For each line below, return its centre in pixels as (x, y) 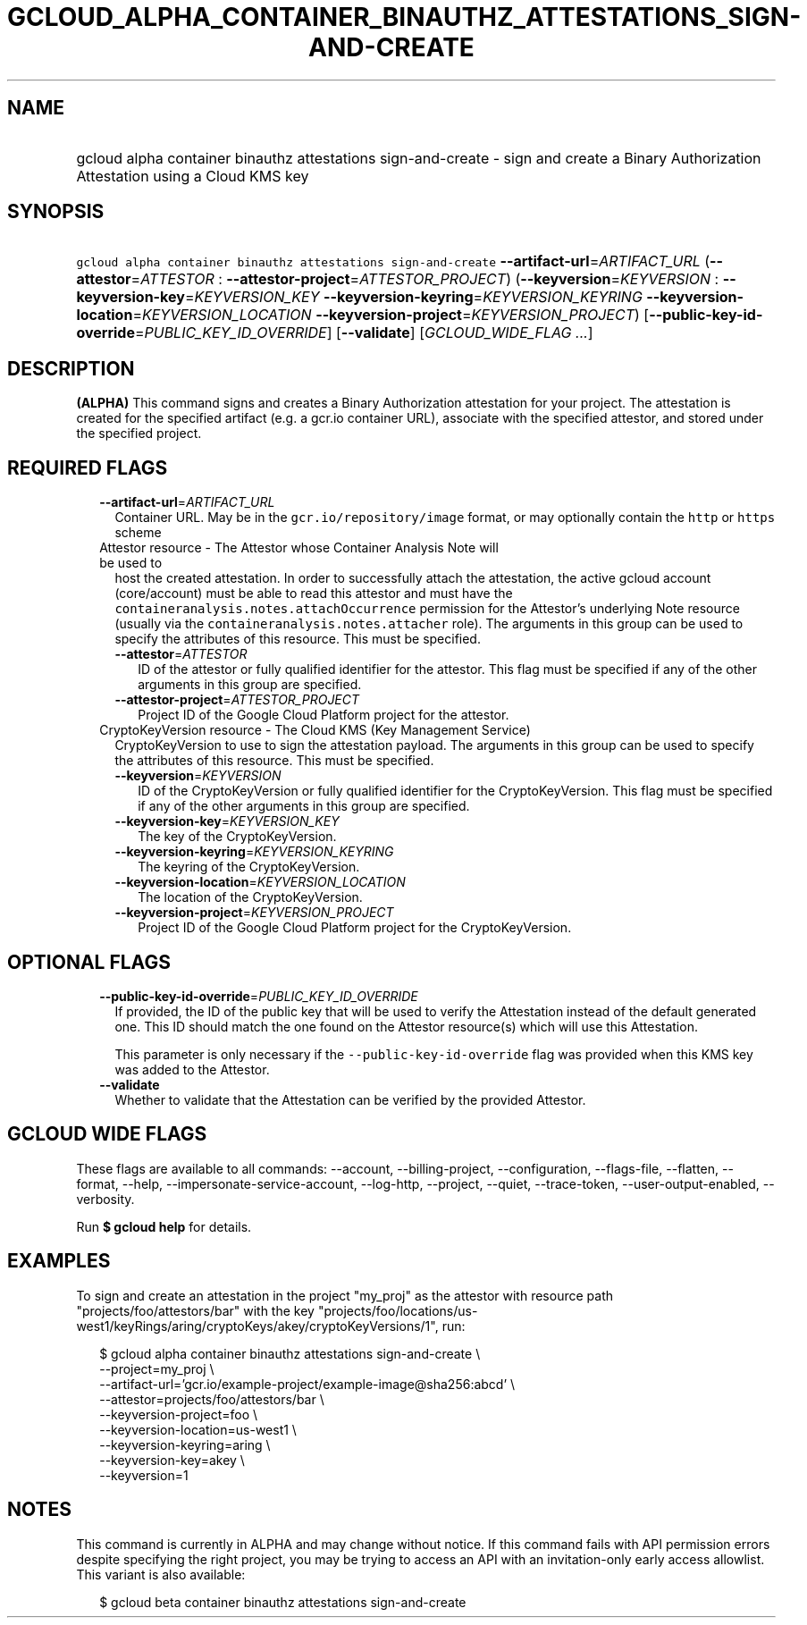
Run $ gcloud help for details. (164, 1226)
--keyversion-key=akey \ (172, 1460)
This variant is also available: (161, 1574)
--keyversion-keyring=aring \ (185, 1444)
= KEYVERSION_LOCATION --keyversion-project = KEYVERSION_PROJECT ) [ (391, 315)
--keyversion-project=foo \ (179, 1414)
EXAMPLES (59, 1261)
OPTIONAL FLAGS (89, 962)
